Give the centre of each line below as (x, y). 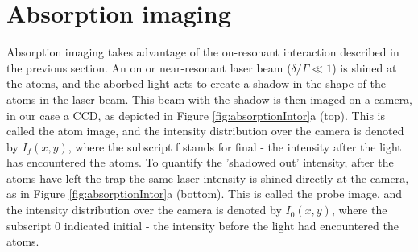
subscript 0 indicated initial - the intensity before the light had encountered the (203, 225)
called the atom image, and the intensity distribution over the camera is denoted (205, 131)
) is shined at (364, 67)
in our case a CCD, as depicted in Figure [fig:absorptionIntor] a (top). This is (196, 115)
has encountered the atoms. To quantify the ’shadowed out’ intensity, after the (200, 162)
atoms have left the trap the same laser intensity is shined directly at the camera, (208, 178)
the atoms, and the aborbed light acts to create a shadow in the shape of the (196, 83)
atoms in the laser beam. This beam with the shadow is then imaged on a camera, (210, 99)
